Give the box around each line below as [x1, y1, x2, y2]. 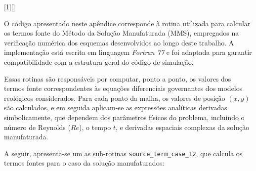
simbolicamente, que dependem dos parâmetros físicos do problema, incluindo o [4, 112, 245, 122]
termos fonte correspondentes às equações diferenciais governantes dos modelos [4, 83, 243, 93]
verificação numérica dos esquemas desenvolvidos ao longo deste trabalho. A [4, 37, 234, 47]
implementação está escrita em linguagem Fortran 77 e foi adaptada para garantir [4, 47, 252, 57]
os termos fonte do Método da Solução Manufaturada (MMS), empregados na [4, 28, 239, 38]
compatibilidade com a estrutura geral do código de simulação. [4, 56, 194, 67]
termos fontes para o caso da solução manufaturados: [4, 158, 165, 168]
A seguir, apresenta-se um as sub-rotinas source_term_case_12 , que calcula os [4, 148, 243, 158]
